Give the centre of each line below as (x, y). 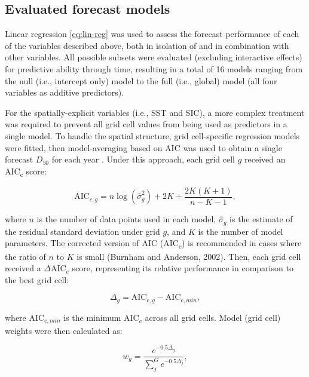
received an (265, 159)
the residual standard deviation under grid (82, 231)
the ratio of (25, 256)
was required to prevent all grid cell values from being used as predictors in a (146, 124)
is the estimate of (261, 219)
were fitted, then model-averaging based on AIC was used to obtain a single (143, 147)
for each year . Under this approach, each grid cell (143, 159)
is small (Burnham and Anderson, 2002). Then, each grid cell (189, 256)
